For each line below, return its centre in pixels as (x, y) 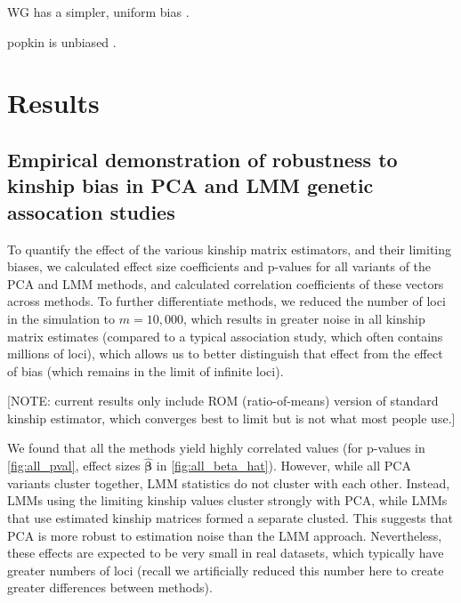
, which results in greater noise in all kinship (304, 318)
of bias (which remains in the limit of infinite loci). (146, 370)
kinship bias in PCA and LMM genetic (190, 185)
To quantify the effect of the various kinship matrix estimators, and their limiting (230, 249)
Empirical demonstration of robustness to (202, 159)
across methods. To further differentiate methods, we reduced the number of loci (226, 301)
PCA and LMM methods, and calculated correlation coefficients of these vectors (226, 283)
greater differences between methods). (110, 587)
